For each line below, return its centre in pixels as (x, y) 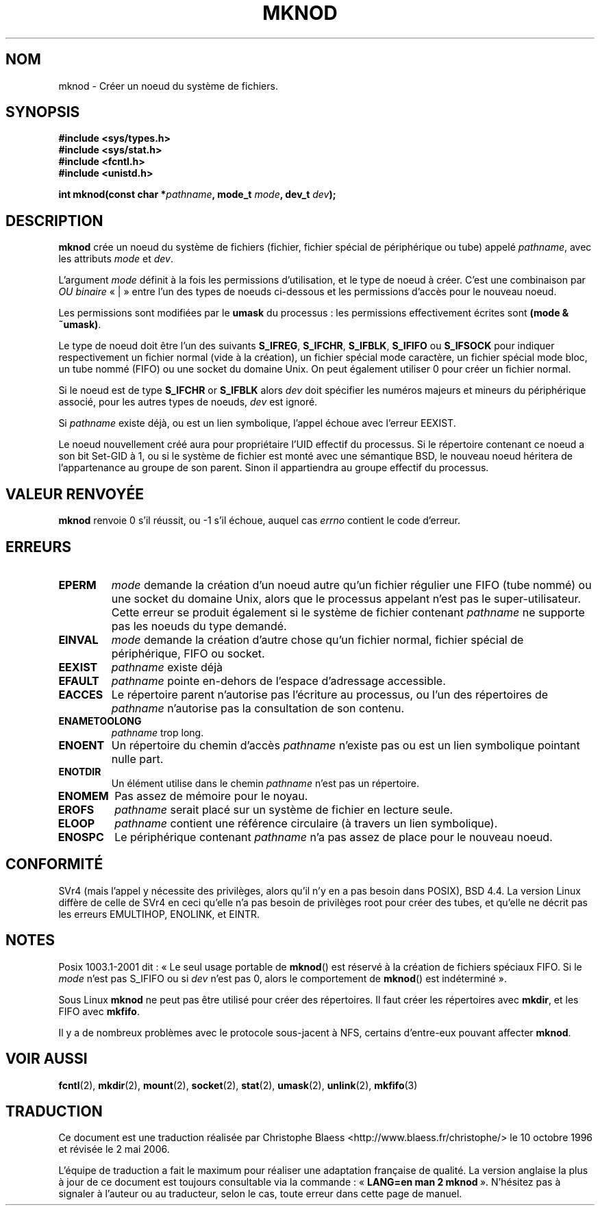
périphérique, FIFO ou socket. (188, 653)
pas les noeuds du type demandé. (199, 626)
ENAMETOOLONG (100, 721)
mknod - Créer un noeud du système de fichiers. (168, 86)
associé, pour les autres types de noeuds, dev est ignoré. (188, 402)
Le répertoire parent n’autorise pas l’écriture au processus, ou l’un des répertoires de (330, 694)
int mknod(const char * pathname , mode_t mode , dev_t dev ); (197, 195)
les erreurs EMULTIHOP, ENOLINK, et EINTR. (159, 914)
